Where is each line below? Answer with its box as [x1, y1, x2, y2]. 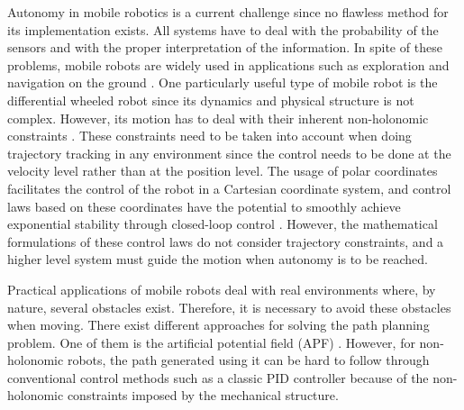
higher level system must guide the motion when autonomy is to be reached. [7, 250, 429, 269]
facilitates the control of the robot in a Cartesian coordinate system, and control [7, 178, 451, 197]
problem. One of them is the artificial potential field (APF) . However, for [7, 333, 415, 351]
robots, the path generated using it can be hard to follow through [67, 351, 430, 369]
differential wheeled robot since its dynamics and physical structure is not [7, 90, 414, 109]
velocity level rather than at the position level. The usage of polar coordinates [7, 161, 438, 180]
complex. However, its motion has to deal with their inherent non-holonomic [7, 108, 429, 127]
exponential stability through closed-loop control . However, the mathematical [7, 214, 438, 233]
